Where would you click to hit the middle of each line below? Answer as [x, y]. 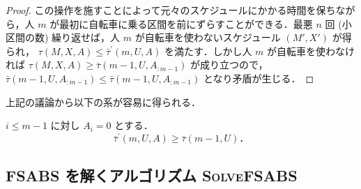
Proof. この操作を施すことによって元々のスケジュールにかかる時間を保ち [171, 10]
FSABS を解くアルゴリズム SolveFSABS [152, 175]
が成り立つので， [229, 65]
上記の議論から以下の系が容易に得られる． [103, 101]
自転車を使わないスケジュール [213, 37]
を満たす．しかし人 [208, 51]
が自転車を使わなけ [311, 51]
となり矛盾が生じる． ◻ [259, 78]
